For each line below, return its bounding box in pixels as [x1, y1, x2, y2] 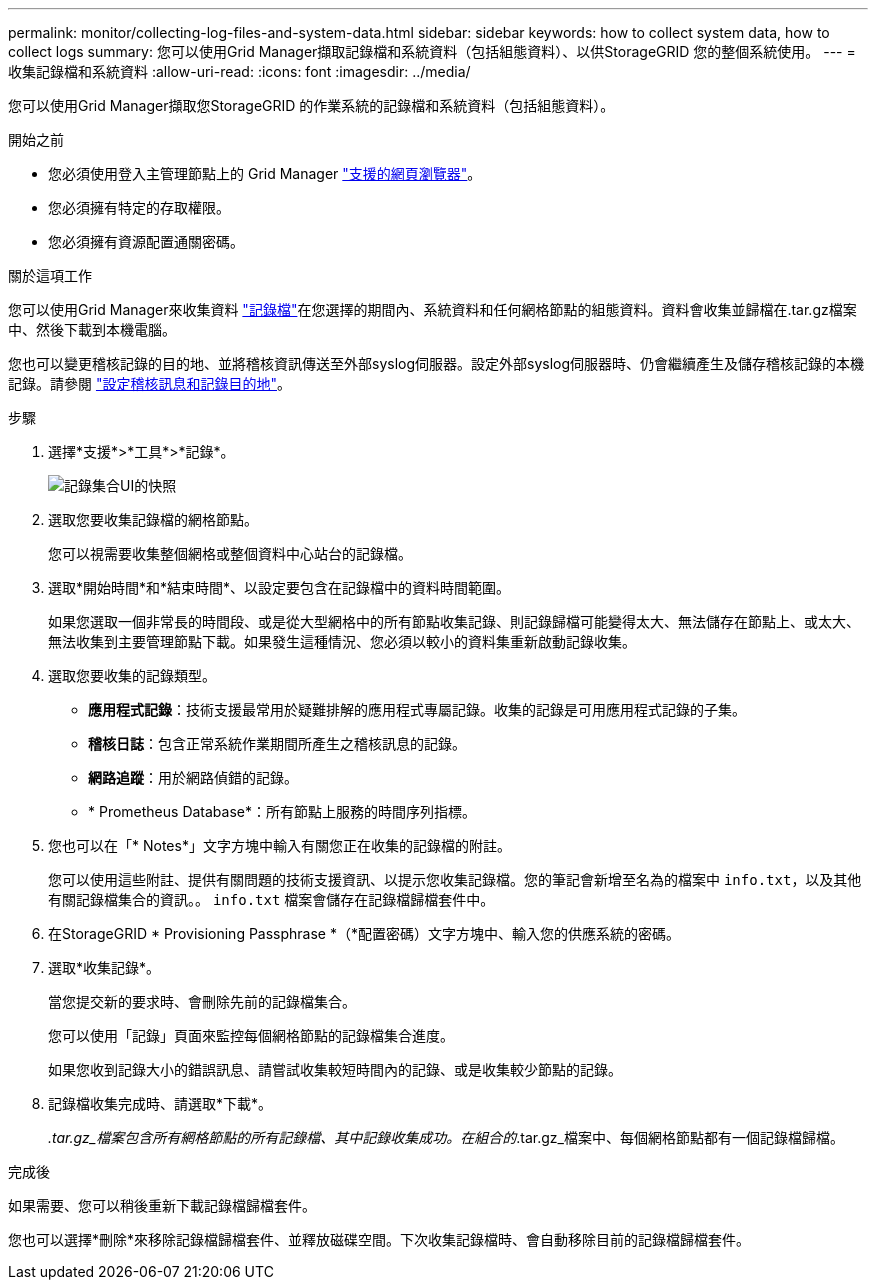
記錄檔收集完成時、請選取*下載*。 [48, 1095, 273, 1112]
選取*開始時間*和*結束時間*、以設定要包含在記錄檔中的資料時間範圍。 [48, 579, 511, 596]
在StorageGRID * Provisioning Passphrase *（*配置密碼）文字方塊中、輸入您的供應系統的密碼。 [48, 925, 680, 942]
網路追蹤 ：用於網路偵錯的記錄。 [88, 769, 298, 786]
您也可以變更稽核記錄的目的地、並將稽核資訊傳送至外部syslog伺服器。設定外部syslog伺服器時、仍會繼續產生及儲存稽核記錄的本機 [8, 355, 865, 372]
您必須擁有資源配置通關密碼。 [48, 233, 244, 250]
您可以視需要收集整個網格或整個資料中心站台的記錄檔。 [48, 545, 412, 562]
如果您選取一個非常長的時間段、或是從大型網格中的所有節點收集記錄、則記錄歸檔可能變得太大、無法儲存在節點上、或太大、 [48, 613, 860, 630]
